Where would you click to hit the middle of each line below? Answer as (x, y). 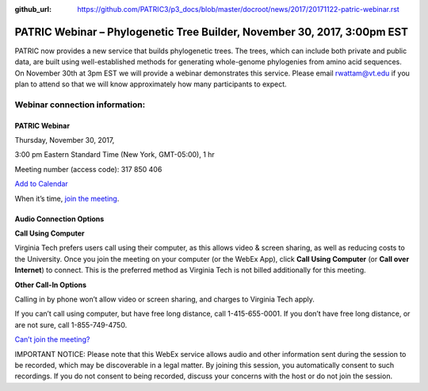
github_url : (33, 9)
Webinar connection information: (80, 105)
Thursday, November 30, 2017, (65, 140)
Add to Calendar (42, 184)
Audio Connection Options (59, 219)
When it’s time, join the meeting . (67, 198)
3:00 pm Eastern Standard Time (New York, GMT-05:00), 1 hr (115, 155)
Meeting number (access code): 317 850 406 (88, 169)
